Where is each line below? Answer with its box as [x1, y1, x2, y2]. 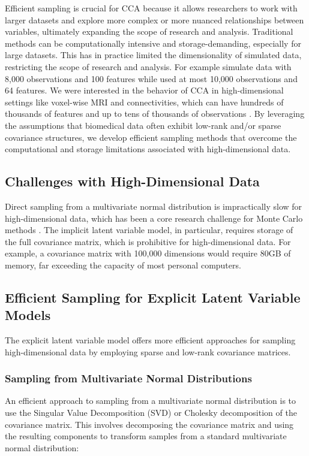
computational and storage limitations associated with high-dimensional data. [5, 143, 291, 155]
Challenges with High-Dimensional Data [5, 172, 260, 191]
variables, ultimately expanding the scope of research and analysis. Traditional [5, 25, 293, 38]
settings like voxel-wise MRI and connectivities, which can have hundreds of [5, 95, 284, 108]
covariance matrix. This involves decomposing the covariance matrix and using [5, 418, 294, 430]
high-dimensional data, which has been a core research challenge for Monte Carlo [5, 212, 303, 224]
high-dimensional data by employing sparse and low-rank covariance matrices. [5, 345, 291, 358]
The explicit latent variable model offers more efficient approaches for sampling [5, 334, 296, 346]
